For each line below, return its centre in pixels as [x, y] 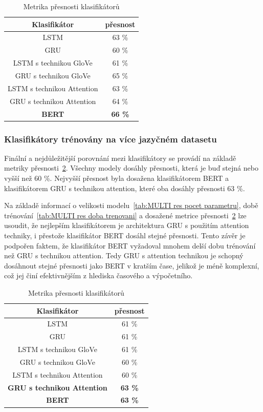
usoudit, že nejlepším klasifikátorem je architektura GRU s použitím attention [127, 225]
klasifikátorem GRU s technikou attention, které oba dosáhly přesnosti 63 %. [125, 188]
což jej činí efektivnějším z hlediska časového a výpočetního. [98, 275]
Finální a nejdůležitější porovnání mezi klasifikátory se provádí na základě [120, 158]
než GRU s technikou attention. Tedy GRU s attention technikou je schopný [124, 255]
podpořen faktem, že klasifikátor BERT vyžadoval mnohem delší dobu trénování [130, 245]
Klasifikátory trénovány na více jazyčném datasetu [111, 139]
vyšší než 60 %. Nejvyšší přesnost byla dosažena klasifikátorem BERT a [117, 178]
